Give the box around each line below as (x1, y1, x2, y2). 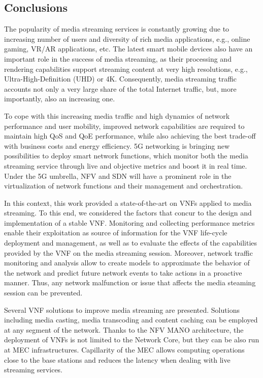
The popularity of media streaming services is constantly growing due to (4, 23, 229, 34)
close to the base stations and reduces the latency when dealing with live (4, 354, 231, 365)
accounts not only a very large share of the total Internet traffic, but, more (4, 83, 237, 94)
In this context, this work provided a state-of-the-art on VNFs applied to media (4, 197, 252, 208)
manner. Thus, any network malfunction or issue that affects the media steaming (4, 277, 256, 288)
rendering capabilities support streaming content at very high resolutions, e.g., (4, 63, 248, 74)
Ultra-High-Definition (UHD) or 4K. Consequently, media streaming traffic (4, 73, 237, 84)
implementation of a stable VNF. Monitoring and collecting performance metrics (4, 217, 255, 228)
